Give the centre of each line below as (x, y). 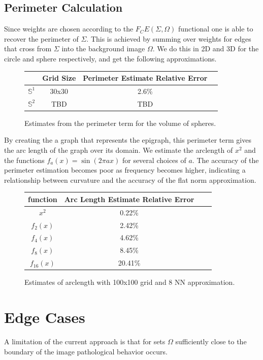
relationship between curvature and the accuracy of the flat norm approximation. (130, 179)
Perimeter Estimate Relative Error (145, 78)
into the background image (103, 48)
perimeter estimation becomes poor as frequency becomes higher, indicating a (125, 170)
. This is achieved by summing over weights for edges (169, 38)
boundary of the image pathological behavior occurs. (86, 351)
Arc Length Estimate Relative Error (129, 199)
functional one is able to (216, 29)
